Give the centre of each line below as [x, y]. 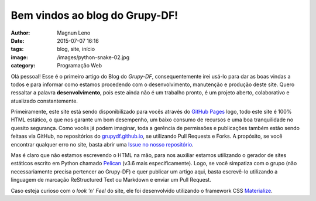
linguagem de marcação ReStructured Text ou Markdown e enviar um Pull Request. [111, 180]
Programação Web [80, 66]
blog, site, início [76, 49]
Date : [18, 40]
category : [23, 66]
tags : [17, 49]
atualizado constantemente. [44, 101]
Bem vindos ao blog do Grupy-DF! [95, 15]
